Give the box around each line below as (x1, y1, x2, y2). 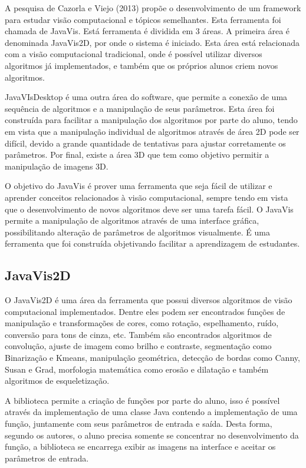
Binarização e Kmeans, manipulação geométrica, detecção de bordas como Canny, (5, 351, 300, 364)
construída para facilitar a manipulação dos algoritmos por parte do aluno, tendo (5, 114, 298, 126)
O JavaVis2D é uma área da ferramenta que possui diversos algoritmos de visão (5, 294, 292, 306)
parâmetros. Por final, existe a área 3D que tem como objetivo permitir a (5, 148, 269, 161)
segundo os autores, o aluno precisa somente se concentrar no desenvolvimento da (5, 429, 299, 441)
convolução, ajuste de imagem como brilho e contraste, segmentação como (5, 340, 272, 352)
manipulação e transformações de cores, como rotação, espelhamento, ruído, (5, 317, 279, 329)
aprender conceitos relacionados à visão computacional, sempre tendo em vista (5, 191, 288, 203)
